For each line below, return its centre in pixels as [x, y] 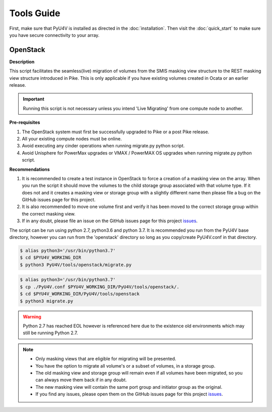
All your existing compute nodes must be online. [72, 138]
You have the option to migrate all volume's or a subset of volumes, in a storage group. [125, 366]
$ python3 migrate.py [47, 301]
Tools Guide [35, 13]
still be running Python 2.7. [50, 333]
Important [34, 99]
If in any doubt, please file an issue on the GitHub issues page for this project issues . [110, 221]
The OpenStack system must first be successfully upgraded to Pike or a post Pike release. [116, 132]
